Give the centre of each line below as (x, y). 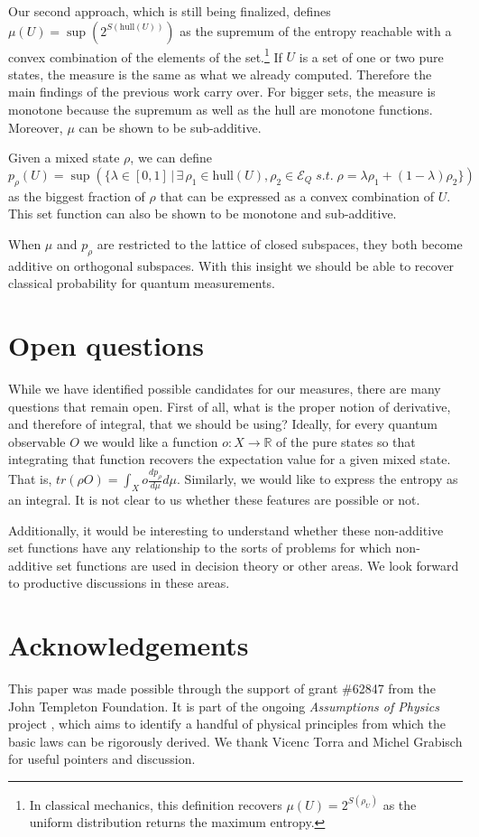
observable (37, 441)
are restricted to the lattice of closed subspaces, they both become (280, 243)
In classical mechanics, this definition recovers (156, 804)
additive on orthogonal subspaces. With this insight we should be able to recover (231, 265)
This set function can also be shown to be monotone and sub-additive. (203, 214)
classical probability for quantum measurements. (142, 283)
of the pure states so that (346, 441)
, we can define (171, 158)
